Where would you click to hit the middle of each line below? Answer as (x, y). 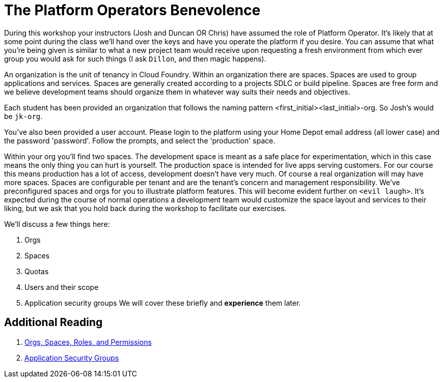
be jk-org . (23, 116)
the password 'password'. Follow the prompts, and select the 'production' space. (140, 140)
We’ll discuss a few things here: (57, 224)
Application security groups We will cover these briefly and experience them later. (163, 303)
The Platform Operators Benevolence (132, 10)
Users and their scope (62, 287)
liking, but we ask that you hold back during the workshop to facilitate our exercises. (145, 208)
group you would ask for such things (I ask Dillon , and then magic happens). (135, 58)
